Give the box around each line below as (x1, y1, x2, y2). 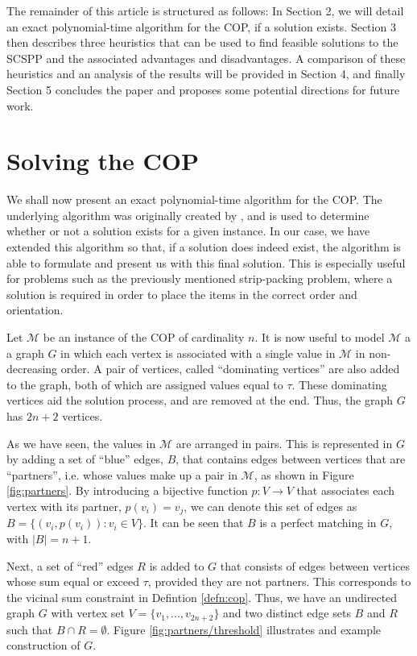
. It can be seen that (142, 514, 244, 531)
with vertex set (51, 604, 125, 621)
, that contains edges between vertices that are (175, 450, 406, 467)
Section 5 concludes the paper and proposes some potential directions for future (6, 81, 400, 98)
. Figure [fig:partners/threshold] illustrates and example (106, 621, 382, 637)
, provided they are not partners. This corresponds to (147, 573, 411, 590)
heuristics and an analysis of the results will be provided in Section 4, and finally (6, 65, 406, 82)
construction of (6, 637, 81, 654)
